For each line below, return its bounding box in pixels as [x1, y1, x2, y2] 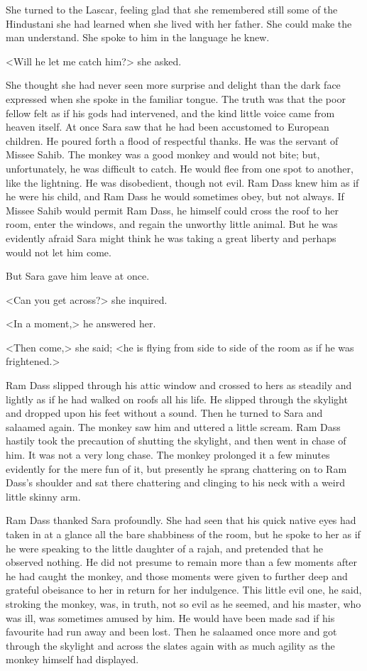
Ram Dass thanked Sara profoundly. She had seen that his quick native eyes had [6, 513, 356, 528]
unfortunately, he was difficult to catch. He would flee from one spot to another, [6, 160, 354, 175]
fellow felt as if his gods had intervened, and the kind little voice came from [6, 105, 335, 120]
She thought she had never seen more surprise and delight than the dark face [6, 77, 341, 92]
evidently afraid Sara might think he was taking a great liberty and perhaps [6, 230, 336, 245]
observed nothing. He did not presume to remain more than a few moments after [6, 555, 358, 569]
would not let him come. [6, 244, 111, 259]
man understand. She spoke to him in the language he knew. [6, 30, 270, 45]
